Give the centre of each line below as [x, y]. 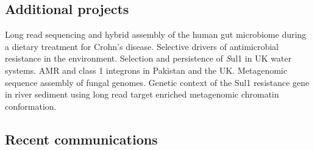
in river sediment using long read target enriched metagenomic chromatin [142, 94]
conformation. [31, 106]
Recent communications [81, 139]
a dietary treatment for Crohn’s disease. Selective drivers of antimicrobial [142, 46]
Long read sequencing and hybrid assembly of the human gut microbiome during [156, 34]
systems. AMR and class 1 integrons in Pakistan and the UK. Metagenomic [146, 70]
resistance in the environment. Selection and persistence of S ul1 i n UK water [148, 58]
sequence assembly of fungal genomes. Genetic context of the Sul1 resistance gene [157, 82]
